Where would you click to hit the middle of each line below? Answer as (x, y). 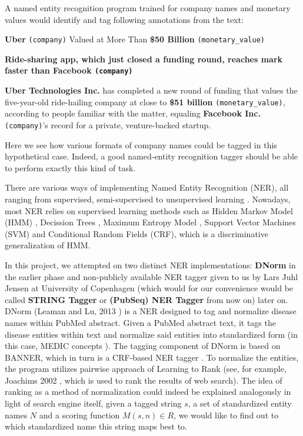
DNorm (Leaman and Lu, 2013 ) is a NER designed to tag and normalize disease (151, 311)
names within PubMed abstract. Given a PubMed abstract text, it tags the (140, 322)
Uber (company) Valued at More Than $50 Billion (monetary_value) (135, 39)
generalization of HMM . (48, 245)
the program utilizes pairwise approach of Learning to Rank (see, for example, (146, 369)
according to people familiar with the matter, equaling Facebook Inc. (133, 113)
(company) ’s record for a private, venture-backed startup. (108, 124)
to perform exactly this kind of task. (70, 167)
